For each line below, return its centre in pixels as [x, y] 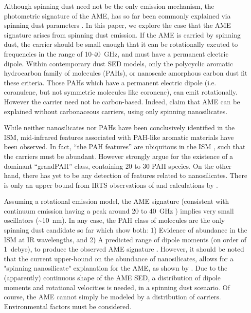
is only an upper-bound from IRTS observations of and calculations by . [111, 185]
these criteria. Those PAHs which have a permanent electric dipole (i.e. [110, 82]
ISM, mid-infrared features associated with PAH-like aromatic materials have [119, 137]
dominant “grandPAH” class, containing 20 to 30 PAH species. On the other [118, 166]
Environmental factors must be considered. [68, 306]
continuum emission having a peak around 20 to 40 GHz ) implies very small [119, 210]
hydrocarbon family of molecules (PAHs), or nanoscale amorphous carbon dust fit [126, 73]
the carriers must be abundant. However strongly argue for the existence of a [119, 156]
